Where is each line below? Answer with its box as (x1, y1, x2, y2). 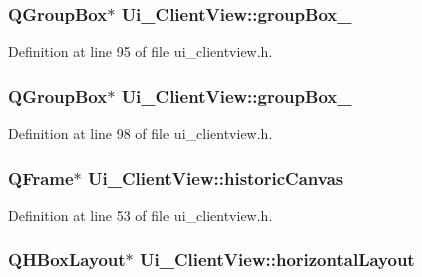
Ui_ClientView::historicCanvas (88, 165, 344, 190)
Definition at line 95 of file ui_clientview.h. (8, 41, 273, 62)
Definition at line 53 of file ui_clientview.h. (8, 204, 273, 225)
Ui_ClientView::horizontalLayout (140, 247, 415, 272)
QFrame (8, 165, 74, 190)
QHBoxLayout (8, 247, 126, 272)
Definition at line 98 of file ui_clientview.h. (8, 123, 273, 144)
